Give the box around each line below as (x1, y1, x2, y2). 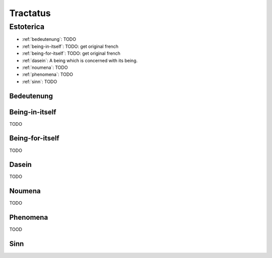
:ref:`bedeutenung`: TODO (22, 36, 77, 42)
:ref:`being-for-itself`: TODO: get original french (22, 50, 121, 56)
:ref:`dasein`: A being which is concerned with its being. (22, 57, 138, 63)
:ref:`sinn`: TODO (22, 78, 57, 84)
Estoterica (9, 22, 45, 31)
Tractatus (9, 8, 51, 19)
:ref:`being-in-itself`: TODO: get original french (22, 43, 118, 49)
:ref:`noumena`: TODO (22, 64, 68, 70)
